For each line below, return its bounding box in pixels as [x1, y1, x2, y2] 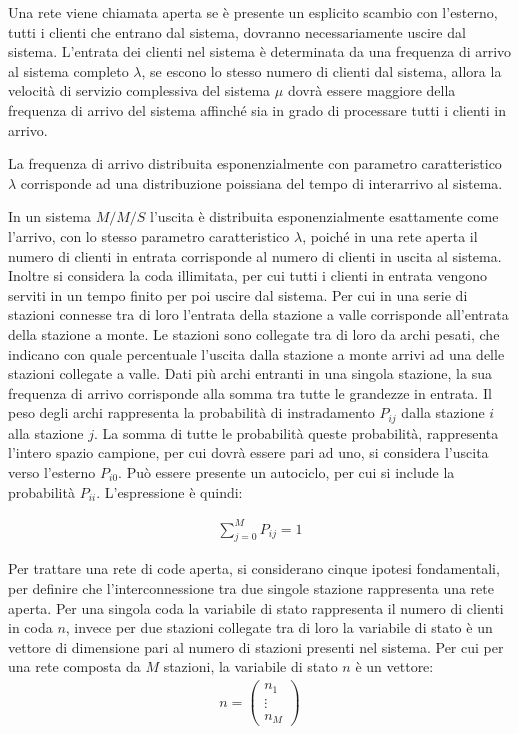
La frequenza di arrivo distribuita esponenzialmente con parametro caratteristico [8, 153, 502, 174]
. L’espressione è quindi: [96, 481, 243, 502]
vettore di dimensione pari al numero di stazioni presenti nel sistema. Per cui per [8, 636, 504, 657]
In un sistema [8, 206, 91, 227]
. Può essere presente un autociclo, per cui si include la [118, 461, 455, 482]
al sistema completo [8, 60, 129, 81]
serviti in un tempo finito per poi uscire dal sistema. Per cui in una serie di [8, 284, 468, 305]
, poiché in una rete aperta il [302, 225, 478, 246]
